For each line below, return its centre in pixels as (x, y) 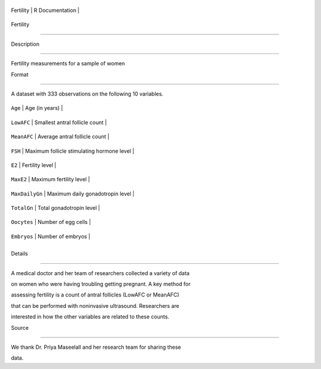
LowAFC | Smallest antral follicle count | (59, 122)
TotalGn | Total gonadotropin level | (56, 208)
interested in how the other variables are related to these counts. (90, 317)
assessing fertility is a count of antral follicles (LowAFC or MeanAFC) (95, 295)
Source (20, 327)
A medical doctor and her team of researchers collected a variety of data (100, 273)
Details (19, 254)
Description (25, 44)
